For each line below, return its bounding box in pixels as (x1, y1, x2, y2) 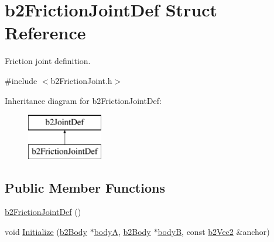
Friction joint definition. (5, 55, 91, 67)
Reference (5, 21, 86, 45)
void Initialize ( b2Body (5, 226, 88, 238)
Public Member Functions (5, 178, 165, 196)
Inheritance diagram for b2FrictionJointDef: (5, 94, 162, 106)
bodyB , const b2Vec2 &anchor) (157, 226, 270, 238)
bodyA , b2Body (94, 226, 151, 238)
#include (5, 74, 37, 86)
